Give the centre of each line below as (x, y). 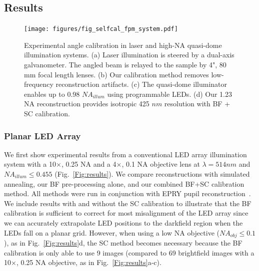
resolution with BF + (197, 104)
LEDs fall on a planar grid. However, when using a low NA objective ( (112, 232)
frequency (39, 84)
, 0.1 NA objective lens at (161, 164)
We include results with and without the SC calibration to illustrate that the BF (128, 203)
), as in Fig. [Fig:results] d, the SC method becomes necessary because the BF (123, 243)
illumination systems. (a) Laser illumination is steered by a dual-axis (129, 55)
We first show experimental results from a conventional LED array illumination (125, 154)
